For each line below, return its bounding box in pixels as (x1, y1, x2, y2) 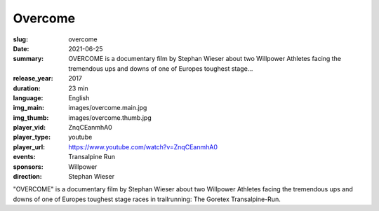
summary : (13, 55, 44, 63)
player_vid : (13, 123, 46, 132)
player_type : (13, 133, 51, 142)
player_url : (13, 142, 46, 151)
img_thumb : (13, 113, 49, 122)
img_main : (13, 104, 45, 112)
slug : (13, 35, 28, 43)
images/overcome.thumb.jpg (68, 113, 152, 122)
